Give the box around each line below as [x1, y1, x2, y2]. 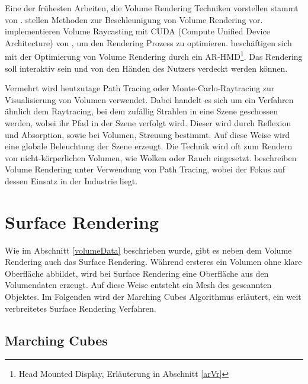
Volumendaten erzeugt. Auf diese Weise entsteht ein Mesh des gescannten [5, 279, 272, 291]
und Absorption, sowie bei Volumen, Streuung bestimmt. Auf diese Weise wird [5, 128, 290, 140]
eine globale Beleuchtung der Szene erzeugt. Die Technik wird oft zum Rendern [5, 140, 293, 152]
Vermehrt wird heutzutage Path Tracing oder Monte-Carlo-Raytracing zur [5, 82, 275, 94]
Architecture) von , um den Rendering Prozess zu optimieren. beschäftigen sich [5, 36, 292, 49]
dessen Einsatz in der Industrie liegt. [5, 174, 138, 187]
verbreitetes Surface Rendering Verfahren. [5, 302, 156, 314]
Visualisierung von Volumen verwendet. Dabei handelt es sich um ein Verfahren [5, 93, 294, 105]
